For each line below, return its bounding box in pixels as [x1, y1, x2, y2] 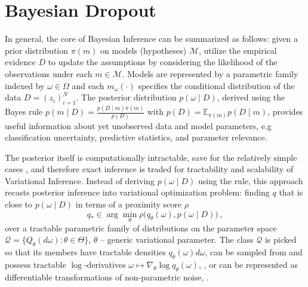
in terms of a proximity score [75, 198, 181, 210]
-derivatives [84, 258, 126, 271]
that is [279, 186, 303, 199]
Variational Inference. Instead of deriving [5, 174, 155, 187]
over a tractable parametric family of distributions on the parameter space [5, 221, 277, 234]
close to [5, 198, 32, 210]
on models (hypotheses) [100, 44, 187, 56]
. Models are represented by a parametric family [122, 67, 298, 80]
